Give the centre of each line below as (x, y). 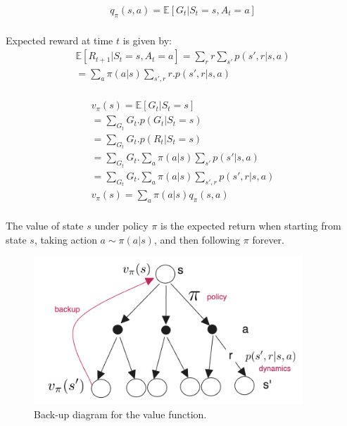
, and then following (197, 239)
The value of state (45, 226)
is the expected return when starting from (251, 226)
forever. (268, 239)
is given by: (147, 40)
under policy (121, 226)
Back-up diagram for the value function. (120, 414)
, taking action (65, 239)
